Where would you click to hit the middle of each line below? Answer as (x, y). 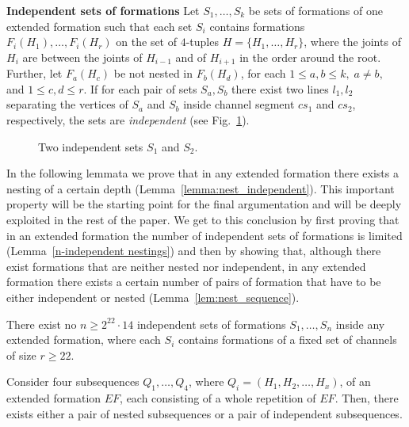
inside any (360, 324)
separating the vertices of (67, 104)
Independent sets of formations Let (103, 10)
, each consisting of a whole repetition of (218, 398)
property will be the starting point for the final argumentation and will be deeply (204, 204)
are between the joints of (82, 57)
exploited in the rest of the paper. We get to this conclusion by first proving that (203, 219)
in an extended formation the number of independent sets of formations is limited (204, 235)
